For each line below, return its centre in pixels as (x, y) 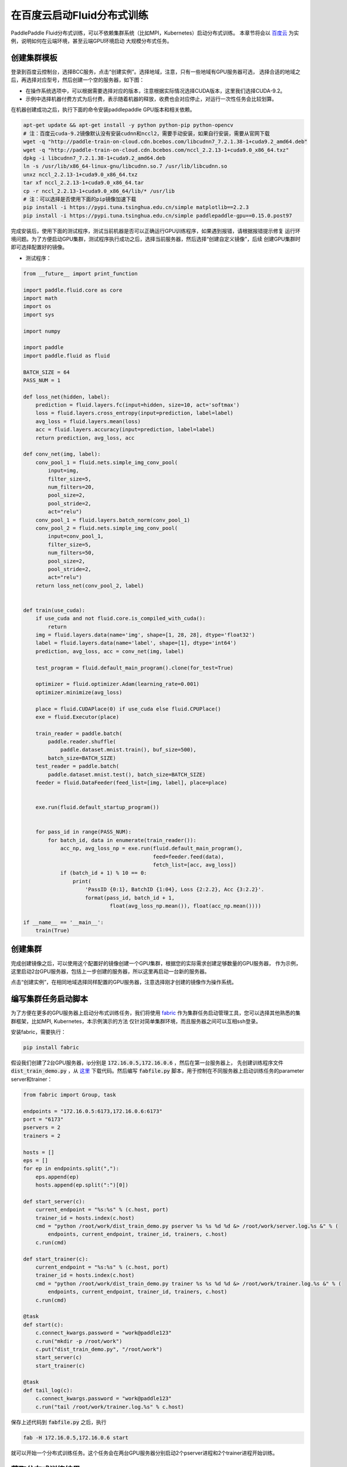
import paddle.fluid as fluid (67, 356)
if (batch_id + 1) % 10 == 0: (103, 873)
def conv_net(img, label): (62, 454)
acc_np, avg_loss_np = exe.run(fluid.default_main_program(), (152, 849)
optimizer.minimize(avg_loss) (79, 692)
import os (37, 306)
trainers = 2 (42, 1136)
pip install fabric (51, 1048)
